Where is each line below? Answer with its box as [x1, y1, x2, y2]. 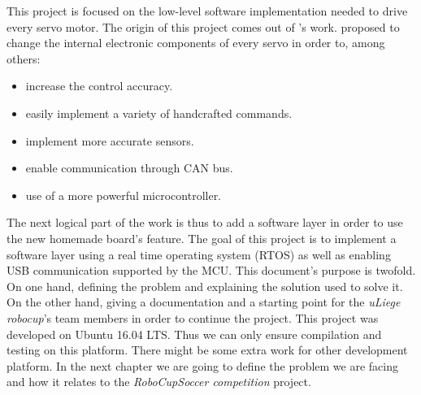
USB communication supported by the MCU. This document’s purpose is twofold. [7, 262, 416, 279]
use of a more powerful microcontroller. [25, 186, 222, 203]
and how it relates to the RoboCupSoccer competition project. [7, 373, 311, 390]
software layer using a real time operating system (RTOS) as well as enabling [7, 245, 391, 263]
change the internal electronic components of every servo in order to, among [7, 34, 385, 51]
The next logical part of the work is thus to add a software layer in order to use [7, 214, 403, 231]
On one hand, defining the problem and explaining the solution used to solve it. [7, 277, 403, 294]
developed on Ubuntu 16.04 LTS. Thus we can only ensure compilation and [7, 325, 382, 342]
